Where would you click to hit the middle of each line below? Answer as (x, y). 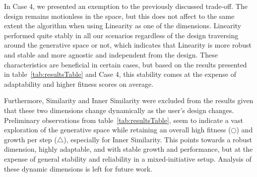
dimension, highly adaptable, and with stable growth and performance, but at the (128, 149)
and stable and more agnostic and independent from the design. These (111, 54)
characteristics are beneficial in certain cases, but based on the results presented (126, 64)
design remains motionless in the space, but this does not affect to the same (119, 16)
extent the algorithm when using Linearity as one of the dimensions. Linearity (123, 26)
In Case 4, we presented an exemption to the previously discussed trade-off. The (126, 6)
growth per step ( (31, 139)
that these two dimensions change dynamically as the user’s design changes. (119, 110)
